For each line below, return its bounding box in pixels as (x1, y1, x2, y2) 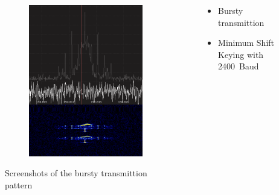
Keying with (218, 48, 264, 60)
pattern (5, 178, 33, 191)
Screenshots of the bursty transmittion (5, 167, 147, 179)
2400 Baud (218, 60, 259, 72)
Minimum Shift (218, 36, 275, 49)
